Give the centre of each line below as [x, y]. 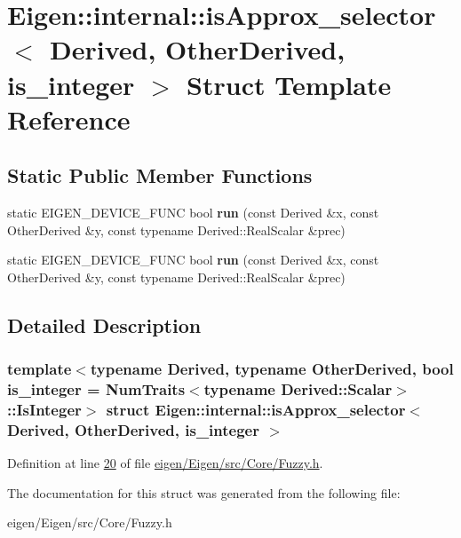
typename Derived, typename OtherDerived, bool [272, 369]
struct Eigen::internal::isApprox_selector [256, 410]
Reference [69, 119]
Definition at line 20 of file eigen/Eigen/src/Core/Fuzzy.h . [165, 463]
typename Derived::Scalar [298, 389]
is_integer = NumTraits [96, 389]
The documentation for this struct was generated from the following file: [204, 492]
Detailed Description [104, 324]
